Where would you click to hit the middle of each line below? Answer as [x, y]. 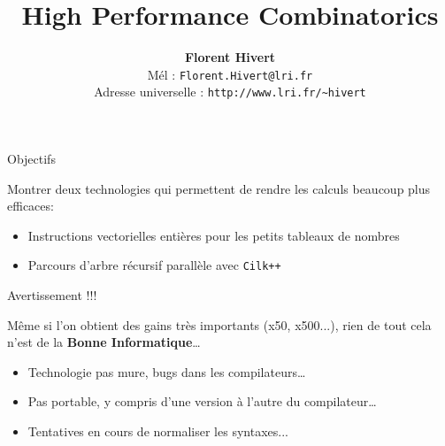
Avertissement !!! [52, 295]
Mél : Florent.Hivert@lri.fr [230, 74]
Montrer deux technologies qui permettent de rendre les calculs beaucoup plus [219, 188]
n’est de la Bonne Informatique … [104, 342]
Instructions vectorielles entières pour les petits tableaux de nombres [214, 235]
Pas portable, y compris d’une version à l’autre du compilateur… [202, 401]
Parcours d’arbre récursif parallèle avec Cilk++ [154, 265]
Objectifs [31, 159]
